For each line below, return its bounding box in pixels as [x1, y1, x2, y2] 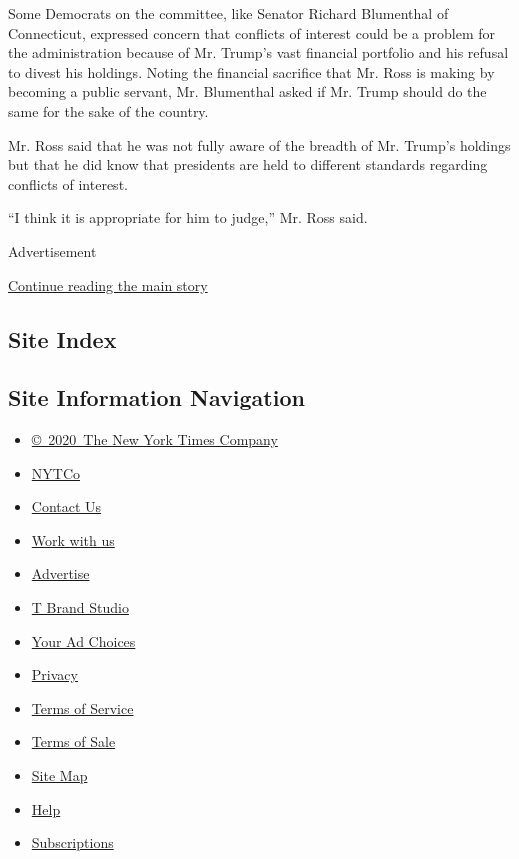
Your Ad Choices [31, 630, 136, 651]
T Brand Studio [31, 597, 129, 618]
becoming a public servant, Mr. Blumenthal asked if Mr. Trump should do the [8, 81, 487, 102]
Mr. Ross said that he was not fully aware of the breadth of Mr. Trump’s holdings [8, 134, 511, 155]
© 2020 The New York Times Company [31, 429, 278, 450]
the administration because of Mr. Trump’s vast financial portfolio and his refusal [8, 42, 509, 63]
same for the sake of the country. [8, 100, 209, 121]
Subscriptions [31, 832, 114, 853]
